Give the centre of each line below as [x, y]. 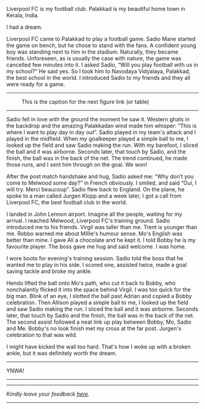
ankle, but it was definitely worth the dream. [62, 353]
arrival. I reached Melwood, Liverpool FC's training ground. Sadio [88, 221]
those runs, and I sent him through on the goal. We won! [77, 165]
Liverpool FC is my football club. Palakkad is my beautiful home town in [96, 9]
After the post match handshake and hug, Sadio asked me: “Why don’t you [100, 176]
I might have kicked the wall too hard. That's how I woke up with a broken [99, 347]
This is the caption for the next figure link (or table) [85, 102]
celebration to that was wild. [42, 335]
